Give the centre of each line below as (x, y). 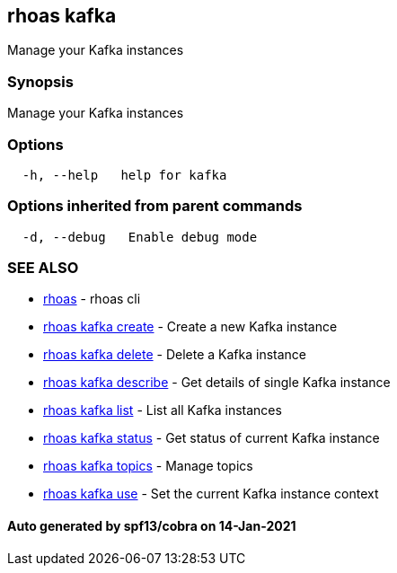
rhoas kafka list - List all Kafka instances (163, 410)
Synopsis (40, 81)
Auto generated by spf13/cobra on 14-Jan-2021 (152, 526)
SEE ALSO (43, 268)
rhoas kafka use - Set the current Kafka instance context (211, 494)
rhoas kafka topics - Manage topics (148, 466)
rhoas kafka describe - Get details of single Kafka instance (217, 383)
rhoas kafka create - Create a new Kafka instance (190, 327)
